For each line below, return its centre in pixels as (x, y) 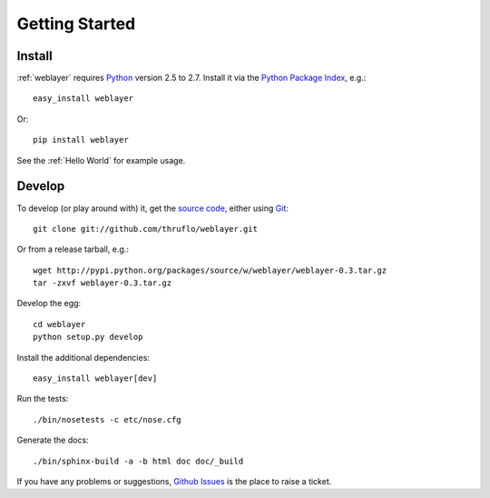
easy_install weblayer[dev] (95, 378)
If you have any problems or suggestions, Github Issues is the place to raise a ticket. (174, 481)
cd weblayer (59, 324)
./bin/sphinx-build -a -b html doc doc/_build (138, 461)
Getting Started (76, 24)
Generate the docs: (53, 440)
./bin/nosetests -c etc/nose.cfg (107, 419)
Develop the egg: (49, 304)
